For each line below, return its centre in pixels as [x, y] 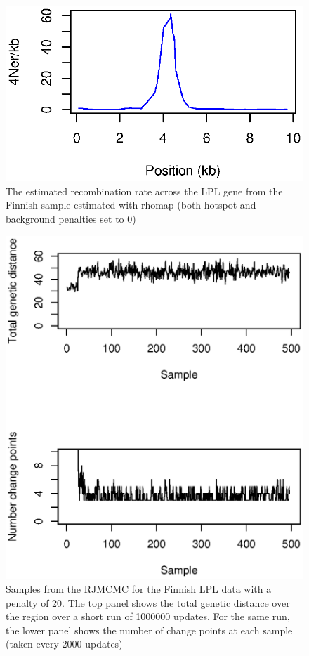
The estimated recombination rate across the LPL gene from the [144, 191]
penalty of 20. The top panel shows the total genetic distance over [148, 602]
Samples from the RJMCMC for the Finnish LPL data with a [139, 589]
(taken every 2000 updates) [64, 644]
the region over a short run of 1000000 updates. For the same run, [148, 616]
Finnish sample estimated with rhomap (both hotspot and [131, 205]
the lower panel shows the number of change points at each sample [149, 630]
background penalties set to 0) [71, 218]
